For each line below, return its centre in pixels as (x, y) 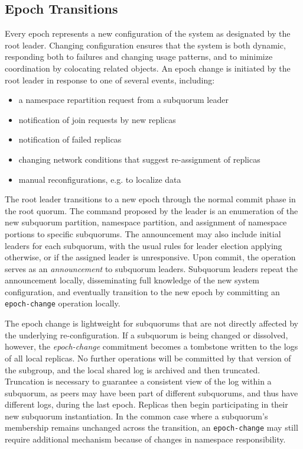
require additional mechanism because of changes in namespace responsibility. (145, 439)
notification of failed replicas (70, 139)
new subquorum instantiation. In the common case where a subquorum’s (136, 416)
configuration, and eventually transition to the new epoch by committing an (142, 291)
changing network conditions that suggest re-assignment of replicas (139, 159)
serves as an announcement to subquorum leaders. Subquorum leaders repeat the (151, 268)
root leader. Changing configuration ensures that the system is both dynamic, (145, 45)
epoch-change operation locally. (63, 303)
